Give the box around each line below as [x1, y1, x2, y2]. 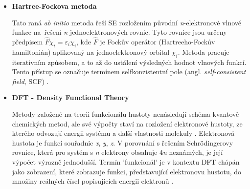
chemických [12, 118, 46, 128]
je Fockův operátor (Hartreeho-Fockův [100, 37, 215, 46]
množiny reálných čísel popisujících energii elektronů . [12, 176, 174, 186]
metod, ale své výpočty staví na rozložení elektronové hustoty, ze [48, 118, 243, 128]
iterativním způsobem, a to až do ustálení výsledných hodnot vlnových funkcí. [12, 57, 247, 67]
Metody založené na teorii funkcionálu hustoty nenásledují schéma [12, 108, 210, 119]
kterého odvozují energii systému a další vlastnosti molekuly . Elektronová [12, 128, 235, 138]
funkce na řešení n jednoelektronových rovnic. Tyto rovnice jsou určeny [12, 27, 227, 37]
